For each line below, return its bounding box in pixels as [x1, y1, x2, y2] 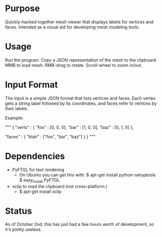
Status [5, 205, 32, 216]
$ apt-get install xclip [19, 189, 62, 194]
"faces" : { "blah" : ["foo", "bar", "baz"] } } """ [5, 134, 96, 140]
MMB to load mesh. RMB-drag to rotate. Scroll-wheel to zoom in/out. [5, 62, 143, 68]
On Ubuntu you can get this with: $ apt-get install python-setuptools [19, 172, 156, 177]
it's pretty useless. [5, 226, 42, 233]
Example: [5, 115, 24, 121]
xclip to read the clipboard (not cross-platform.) [12, 183, 108, 189]
